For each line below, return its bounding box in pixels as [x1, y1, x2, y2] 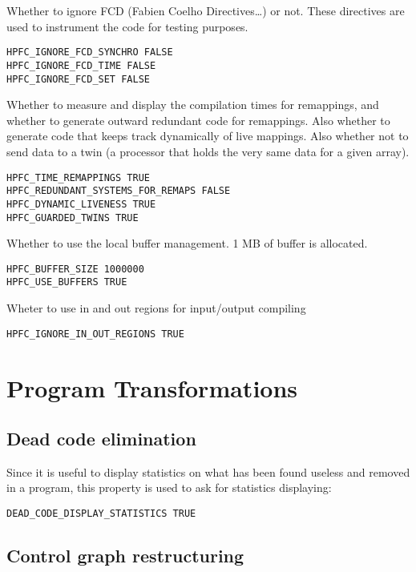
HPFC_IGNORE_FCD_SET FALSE [6, 73, 150, 85]
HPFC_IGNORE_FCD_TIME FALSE [6, 59, 156, 71]
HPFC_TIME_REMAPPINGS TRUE [6, 171, 150, 183]
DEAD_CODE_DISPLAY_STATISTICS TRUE [6, 508, 196, 520]
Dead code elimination [6, 426, 196, 451]
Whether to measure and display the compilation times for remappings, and [6, 96, 379, 113]
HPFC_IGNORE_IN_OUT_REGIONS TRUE [6, 328, 184, 340]
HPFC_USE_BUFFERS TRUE [6, 276, 127, 288]
